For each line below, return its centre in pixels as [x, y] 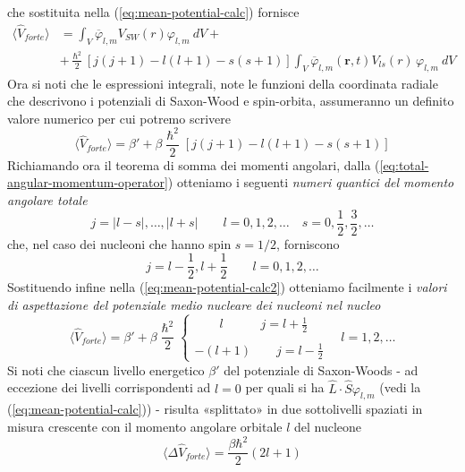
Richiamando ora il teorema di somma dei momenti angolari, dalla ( [194, 164]
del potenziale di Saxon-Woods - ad [321, 369]
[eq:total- [404, 164]
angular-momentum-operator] [88, 182]
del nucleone [328, 427]
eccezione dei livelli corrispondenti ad [109, 387]
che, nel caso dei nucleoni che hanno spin [119, 243]
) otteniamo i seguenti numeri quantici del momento [311, 182]
